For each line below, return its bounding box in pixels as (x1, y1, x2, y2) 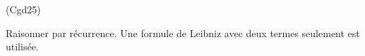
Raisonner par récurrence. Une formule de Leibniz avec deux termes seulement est (6, 25, 360, 40)
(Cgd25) (6, 2, 41, 16)
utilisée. (6, 39, 39, 54)
